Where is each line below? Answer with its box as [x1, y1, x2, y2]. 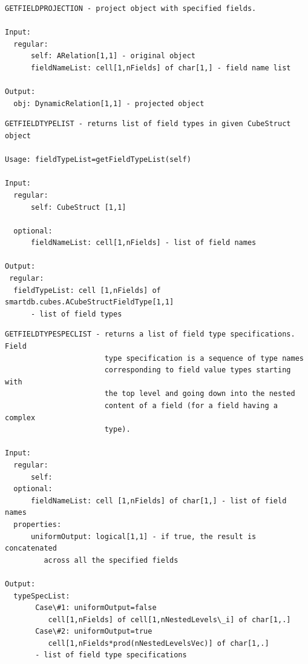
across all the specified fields [44, 555, 179, 565]
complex [5, 413, 36, 422]
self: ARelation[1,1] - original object [30, 52, 195, 61]
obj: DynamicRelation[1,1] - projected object [13, 99, 205, 108]
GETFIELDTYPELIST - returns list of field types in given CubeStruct [5, 119, 291, 129]
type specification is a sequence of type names [104, 354, 304, 363]
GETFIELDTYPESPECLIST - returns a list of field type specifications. [5, 330, 295, 339]
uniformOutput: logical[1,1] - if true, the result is [30, 532, 257, 541]
